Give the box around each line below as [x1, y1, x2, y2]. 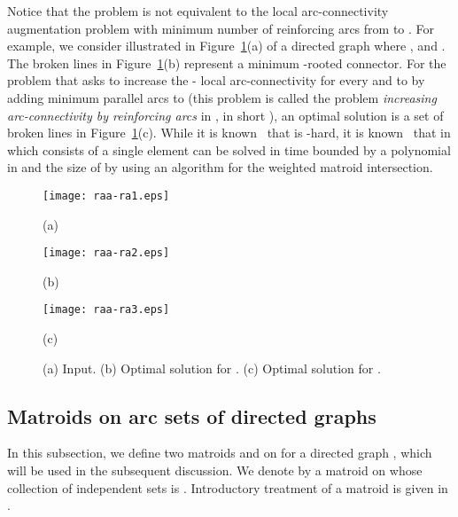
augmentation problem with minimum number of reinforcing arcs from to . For [7, 19, 435, 37]
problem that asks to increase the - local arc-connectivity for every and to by [7, 71, 425, 90]
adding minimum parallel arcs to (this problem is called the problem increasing [7, 88, 437, 106]
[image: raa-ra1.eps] [43, 189, 170, 202]
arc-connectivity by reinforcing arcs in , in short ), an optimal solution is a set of [7, 106, 444, 124]
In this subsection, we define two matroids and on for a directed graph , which [7, 443, 432, 462]
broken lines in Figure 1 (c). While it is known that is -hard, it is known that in [7, 123, 451, 142]
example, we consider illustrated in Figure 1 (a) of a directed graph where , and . [7, 36, 446, 55]
